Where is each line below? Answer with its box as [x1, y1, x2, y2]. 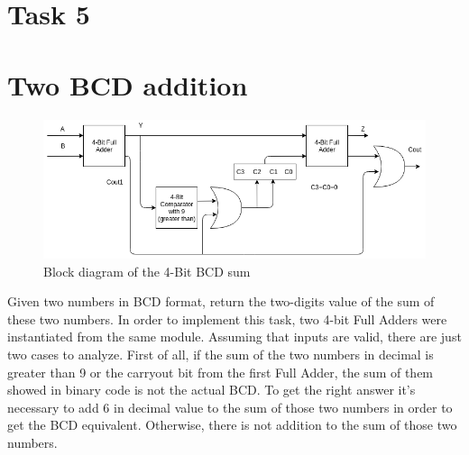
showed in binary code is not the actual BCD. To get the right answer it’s [7, 380, 416, 399]
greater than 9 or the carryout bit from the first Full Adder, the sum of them [7, 362, 434, 381]
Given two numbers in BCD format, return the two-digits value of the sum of [7, 292, 435, 311]
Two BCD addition [7, 66, 248, 103]
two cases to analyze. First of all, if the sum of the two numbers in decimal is [7, 345, 434, 364]
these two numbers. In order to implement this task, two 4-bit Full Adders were [7, 309, 447, 328]
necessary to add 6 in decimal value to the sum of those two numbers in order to [7, 397, 453, 416]
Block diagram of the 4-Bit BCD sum [43, 261, 251, 280]
